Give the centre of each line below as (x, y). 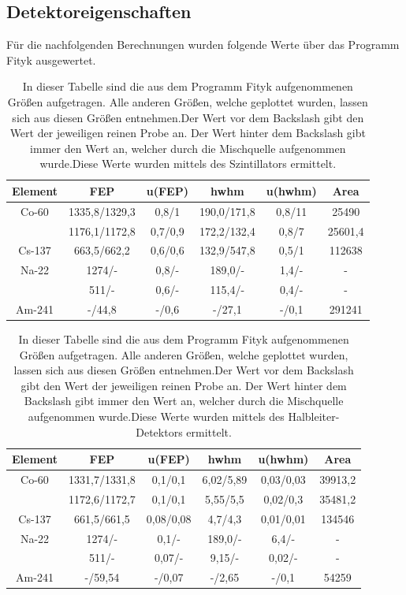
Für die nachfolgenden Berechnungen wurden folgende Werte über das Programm (203, 45)
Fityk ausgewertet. (51, 59)
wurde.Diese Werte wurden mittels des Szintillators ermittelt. (188, 164)
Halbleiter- (314, 416)
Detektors (159, 431)
